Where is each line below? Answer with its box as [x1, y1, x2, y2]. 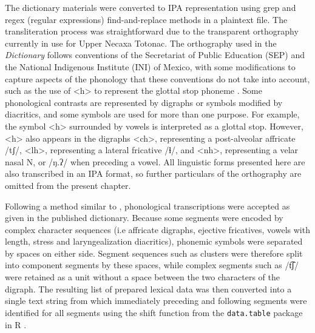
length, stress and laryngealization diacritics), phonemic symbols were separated [5, 235, 303, 248]
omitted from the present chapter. [5, 179, 131, 191]
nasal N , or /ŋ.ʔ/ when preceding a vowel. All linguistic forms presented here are [5, 155, 305, 168]
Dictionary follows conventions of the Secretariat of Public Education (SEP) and [5, 48, 305, 61]
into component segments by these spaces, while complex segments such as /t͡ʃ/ [5, 259, 299, 271]
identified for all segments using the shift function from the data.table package [5, 306, 303, 318]
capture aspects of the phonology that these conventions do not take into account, [5, 72, 310, 85]
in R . [5, 318, 27, 331]
